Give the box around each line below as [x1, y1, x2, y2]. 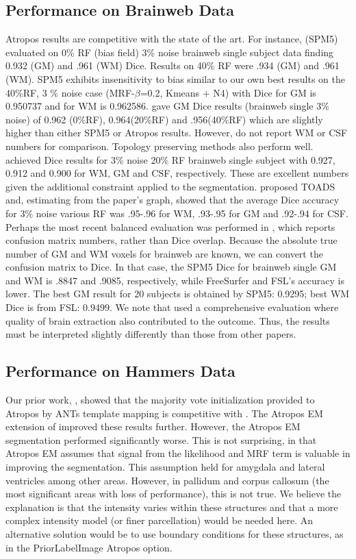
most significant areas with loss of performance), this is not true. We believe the [5, 486, 342, 501]
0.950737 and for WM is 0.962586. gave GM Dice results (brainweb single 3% [5, 99, 329, 113]
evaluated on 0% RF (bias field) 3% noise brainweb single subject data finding [5, 45, 334, 59]
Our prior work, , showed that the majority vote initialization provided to [5, 393, 315, 407]
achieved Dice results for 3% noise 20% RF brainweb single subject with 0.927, [5, 152, 335, 166]
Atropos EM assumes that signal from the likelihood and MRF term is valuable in [5, 446, 351, 460]
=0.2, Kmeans [140, 85, 200, 99]
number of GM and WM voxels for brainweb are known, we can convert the [5, 246, 323, 260]
